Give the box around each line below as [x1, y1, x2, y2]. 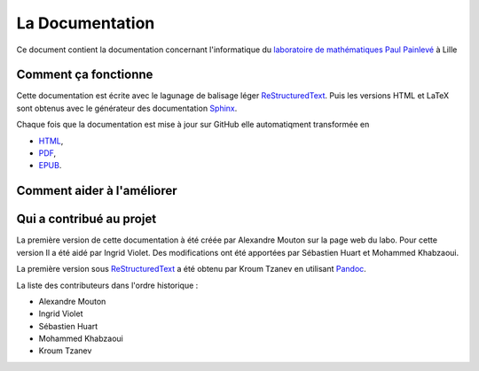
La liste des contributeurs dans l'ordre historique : [16, 280, 199, 290]
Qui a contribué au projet [16, 212, 157, 227]
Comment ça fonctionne [16, 67, 153, 82]
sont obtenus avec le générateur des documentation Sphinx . [16, 103, 238, 113]
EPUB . [38, 160, 62, 171]
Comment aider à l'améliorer [16, 183, 177, 198]
